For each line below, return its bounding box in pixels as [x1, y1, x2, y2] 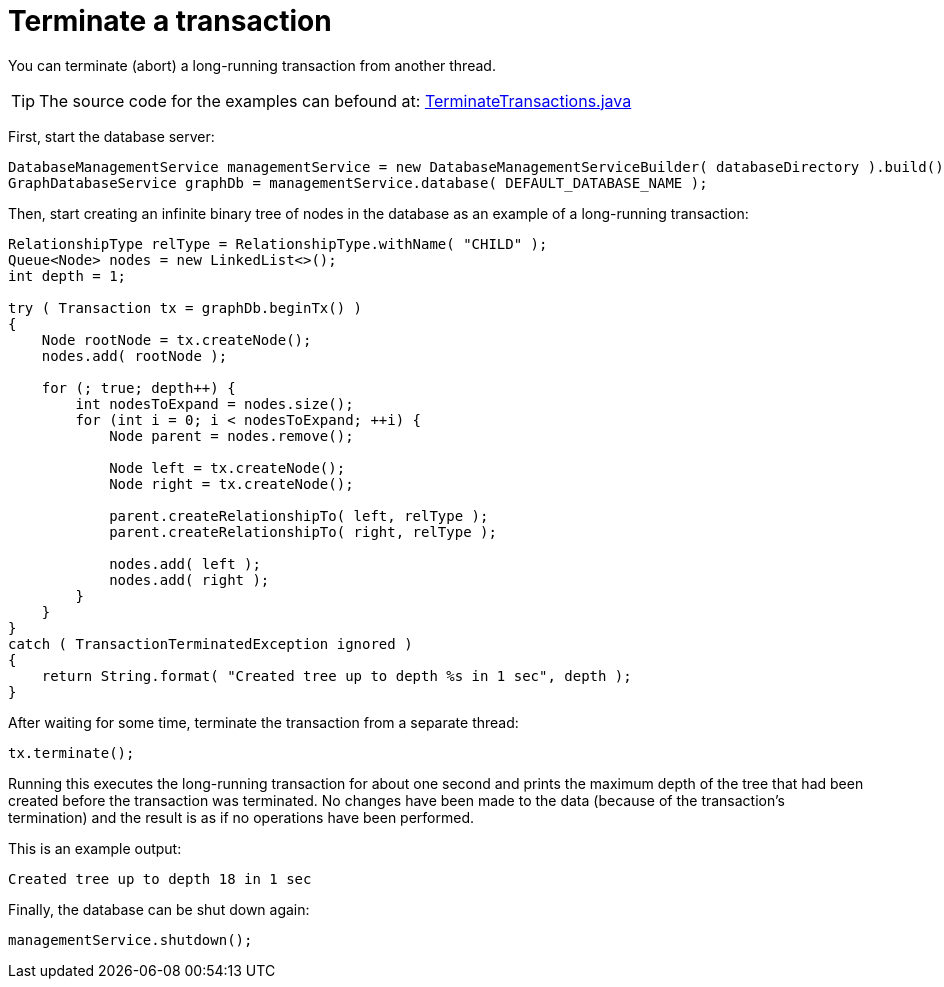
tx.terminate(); [8, 744, 135, 761]
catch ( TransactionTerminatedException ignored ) [8, 635, 413, 652]
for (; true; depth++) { [41, 379, 236, 396]
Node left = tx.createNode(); [109, 459, 346, 476]
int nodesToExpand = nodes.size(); [75, 395, 354, 412]
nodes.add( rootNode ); [41, 347, 228, 364]
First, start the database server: [8, 127, 215, 145]
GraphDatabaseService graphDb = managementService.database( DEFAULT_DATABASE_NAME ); [8, 174, 708, 191]
